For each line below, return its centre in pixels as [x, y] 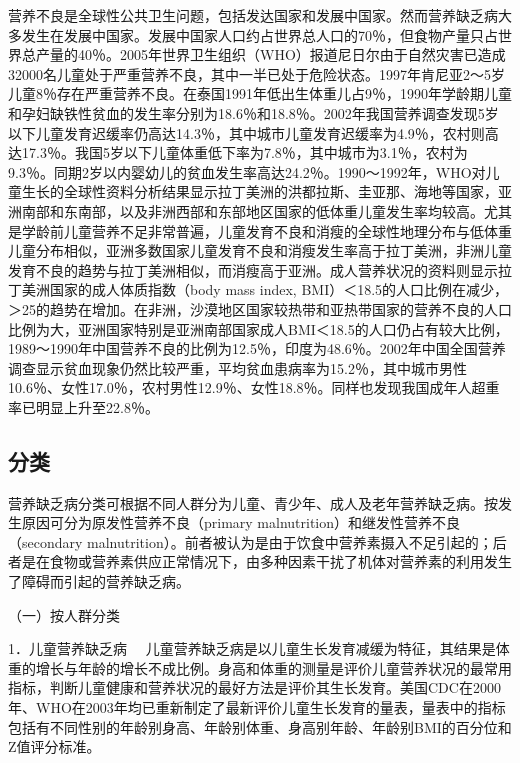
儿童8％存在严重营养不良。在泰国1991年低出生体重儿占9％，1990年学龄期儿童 [260, 93]
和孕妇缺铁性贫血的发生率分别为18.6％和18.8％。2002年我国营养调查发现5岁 [253, 112]
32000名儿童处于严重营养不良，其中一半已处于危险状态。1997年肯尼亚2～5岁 [256, 73]
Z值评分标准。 [54, 746]
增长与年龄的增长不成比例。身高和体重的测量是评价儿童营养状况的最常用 [273, 667]
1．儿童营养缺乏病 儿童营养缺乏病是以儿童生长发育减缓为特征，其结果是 [252, 648]
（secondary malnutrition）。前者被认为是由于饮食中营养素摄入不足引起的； [250, 541]
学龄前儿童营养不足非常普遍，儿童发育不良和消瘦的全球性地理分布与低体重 [266, 230]
